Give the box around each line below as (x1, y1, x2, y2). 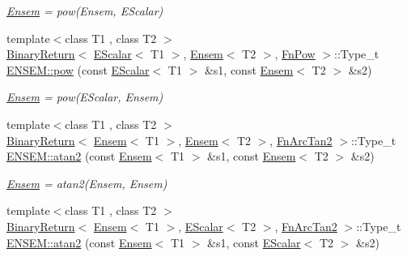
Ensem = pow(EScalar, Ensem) (6, 88, 163, 105)
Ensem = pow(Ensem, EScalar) (6, 2, 163, 19)
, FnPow (274, 45, 316, 62)
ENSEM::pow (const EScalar (6, 61, 150, 78)
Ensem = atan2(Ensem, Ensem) (6, 174, 167, 191)
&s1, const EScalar (207, 233, 301, 251)
